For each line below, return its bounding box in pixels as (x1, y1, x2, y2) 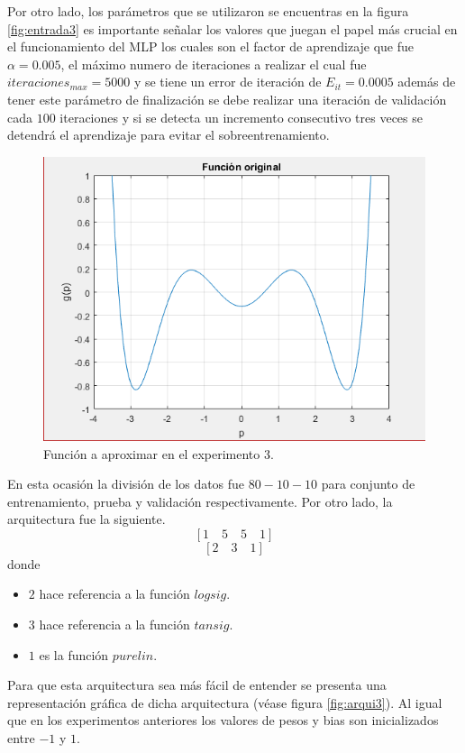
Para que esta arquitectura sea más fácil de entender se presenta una (7, 675, 387, 694)
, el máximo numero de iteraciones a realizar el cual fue (60, 54, 367, 73)
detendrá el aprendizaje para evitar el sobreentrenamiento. (7, 125, 330, 144)
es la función (39, 645, 109, 664)
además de (397, 72, 456, 91)
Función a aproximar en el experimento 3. (43, 444, 274, 463)
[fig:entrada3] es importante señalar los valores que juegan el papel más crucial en (7, 19, 458, 38)
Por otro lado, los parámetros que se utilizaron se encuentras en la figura (7, 2, 409, 20)
